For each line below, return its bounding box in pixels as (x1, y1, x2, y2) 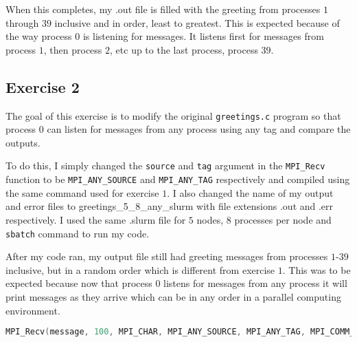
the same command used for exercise (5, 185, 159, 200)
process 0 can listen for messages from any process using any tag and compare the (5, 122, 351, 136)
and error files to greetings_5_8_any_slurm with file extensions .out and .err (5, 199, 334, 213)
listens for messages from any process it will (163, 276, 347, 290)
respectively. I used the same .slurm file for (5, 212, 186, 226)
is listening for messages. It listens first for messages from (82, 29, 324, 43)
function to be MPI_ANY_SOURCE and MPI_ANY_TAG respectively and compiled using (5, 172, 350, 186)
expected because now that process (5, 276, 152, 290)
